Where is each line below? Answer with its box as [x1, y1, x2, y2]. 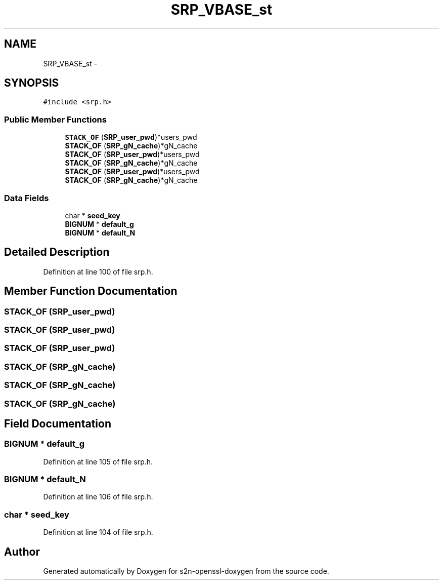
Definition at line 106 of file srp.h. [43, 492, 153, 501]
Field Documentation [4, 417, 111, 430]
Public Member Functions [4, 114, 107, 125]
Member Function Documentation [4, 285, 178, 298]
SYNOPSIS [4, 76, 59, 90]
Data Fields [4, 192, 49, 203]
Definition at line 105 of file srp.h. [43, 457, 153, 466]
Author [4, 545, 40, 558]
